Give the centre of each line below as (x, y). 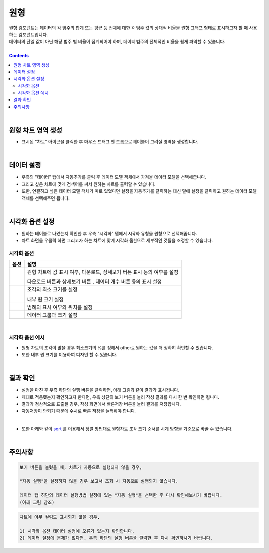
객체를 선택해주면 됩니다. (46, 198)
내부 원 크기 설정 (46, 300)
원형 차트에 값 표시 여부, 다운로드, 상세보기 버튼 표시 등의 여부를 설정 (103, 272)
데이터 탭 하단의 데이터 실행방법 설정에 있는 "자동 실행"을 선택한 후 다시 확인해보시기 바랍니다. (121, 495)
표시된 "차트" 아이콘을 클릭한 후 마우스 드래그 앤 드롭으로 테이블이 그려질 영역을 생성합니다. (110, 142)
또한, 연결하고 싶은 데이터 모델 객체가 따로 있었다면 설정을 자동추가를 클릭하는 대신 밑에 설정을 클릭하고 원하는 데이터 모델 (139, 191)
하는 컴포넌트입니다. (29, 34)
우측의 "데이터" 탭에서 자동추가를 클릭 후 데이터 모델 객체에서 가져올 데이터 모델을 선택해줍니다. (114, 177)
